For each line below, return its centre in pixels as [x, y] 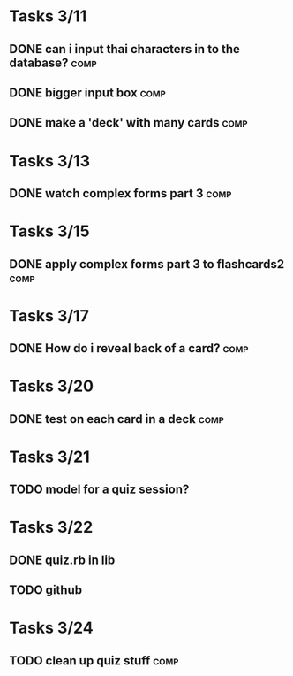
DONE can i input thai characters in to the [125, 49]
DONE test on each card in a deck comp [117, 419]
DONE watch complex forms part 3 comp [120, 193]
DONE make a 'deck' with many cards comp [129, 123]
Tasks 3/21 [49, 457]
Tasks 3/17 [49, 315]
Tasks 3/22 [51, 527]
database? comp [53, 62]
